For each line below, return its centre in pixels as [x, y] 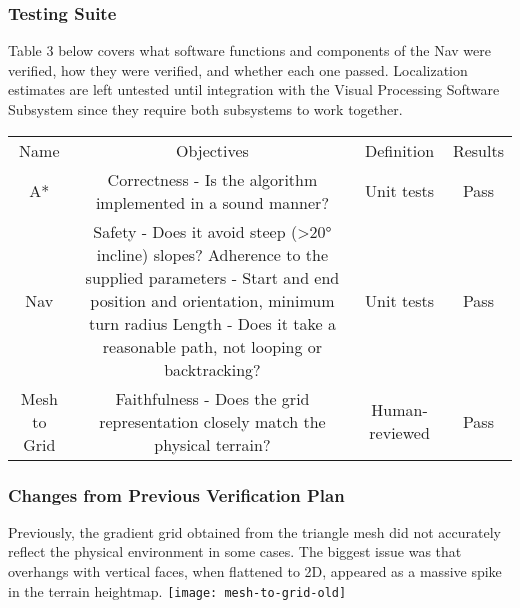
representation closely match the [212, 421]
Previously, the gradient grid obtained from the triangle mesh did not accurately [254, 531]
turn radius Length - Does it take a [212, 323]
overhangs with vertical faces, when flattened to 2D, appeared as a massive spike [255, 571]
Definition [400, 150]
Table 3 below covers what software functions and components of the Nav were [249, 50]
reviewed [399, 433]
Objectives [212, 150]
